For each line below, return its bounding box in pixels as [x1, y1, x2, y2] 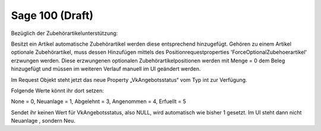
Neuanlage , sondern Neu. [11, 117, 75, 124]
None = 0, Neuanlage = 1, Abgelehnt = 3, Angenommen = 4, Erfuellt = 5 [11, 98, 187, 105]
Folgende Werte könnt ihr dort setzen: [11, 87, 104, 94]
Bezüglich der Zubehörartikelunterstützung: [11, 30, 118, 37]
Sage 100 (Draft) [11, 9, 93, 22]
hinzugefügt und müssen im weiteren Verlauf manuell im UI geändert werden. [11, 65, 202, 72]
